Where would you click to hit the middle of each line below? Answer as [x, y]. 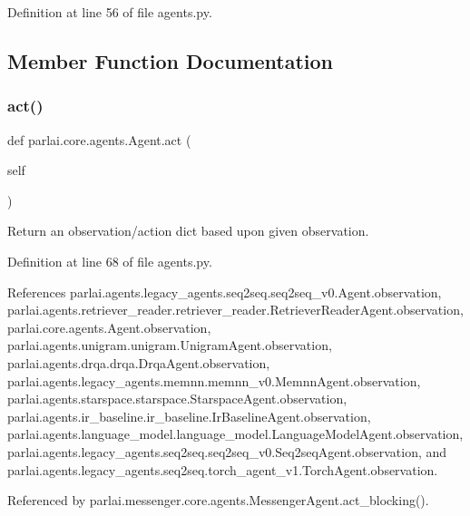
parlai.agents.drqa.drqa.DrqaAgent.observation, [139, 362]
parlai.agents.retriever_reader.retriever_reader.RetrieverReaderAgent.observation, [235, 310]
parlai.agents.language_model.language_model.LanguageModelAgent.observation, [235, 434]
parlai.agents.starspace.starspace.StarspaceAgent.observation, [177, 399]
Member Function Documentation [171, 60]
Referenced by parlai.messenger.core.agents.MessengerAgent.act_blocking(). [218, 500]
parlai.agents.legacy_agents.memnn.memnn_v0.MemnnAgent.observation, [214, 380]
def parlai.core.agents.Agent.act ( [99, 139]
